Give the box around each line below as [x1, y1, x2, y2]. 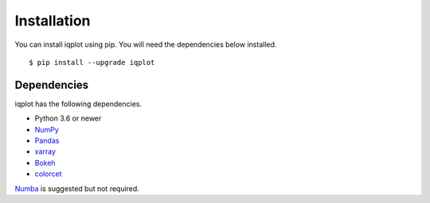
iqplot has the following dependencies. [14, 99, 143, 109]
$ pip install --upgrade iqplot [29, 58, 155, 67]
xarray [34, 147, 56, 156]
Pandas [34, 136, 60, 146]
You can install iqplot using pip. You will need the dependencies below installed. [14, 40, 277, 49]
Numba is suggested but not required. [14, 183, 139, 193]
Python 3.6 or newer [34, 113, 102, 123]
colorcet [34, 169, 62, 178]
